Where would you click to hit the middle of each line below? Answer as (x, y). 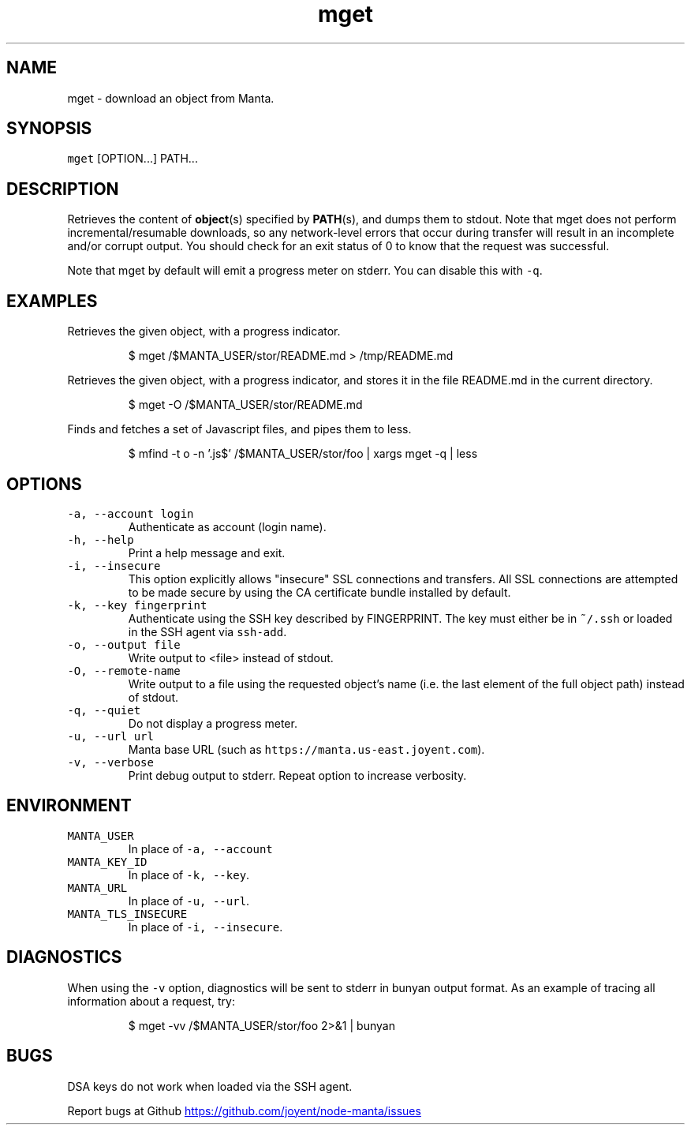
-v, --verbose (110, 762)
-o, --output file (124, 644)
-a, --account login (131, 513)
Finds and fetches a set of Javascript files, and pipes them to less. (239, 429)
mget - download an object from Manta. (171, 98)
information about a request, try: (151, 1001)
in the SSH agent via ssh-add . (207, 631)
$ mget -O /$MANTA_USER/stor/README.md (245, 405)
